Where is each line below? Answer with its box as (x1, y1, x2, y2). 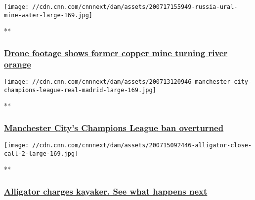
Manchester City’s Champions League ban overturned (4, 121, 224, 133)
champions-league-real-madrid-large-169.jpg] (4, 86, 156, 94)
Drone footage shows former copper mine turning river (4, 46, 228, 59)
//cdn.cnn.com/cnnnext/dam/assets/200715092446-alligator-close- (32, 142, 252, 149)
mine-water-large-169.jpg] (4, 11, 92, 19)
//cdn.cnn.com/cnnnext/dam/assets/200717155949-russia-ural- (32, 3, 238, 10)
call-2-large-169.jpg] (4, 150, 79, 157)
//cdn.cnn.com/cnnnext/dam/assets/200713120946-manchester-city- (32, 78, 252, 86)
